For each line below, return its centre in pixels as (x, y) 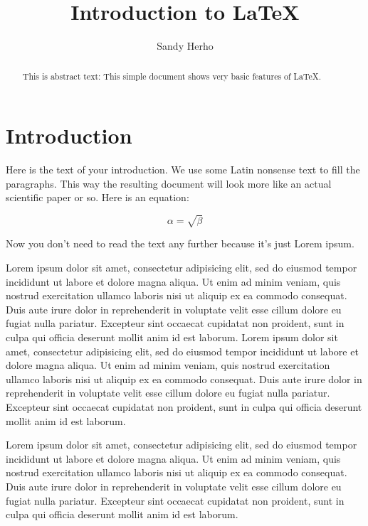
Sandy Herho (185, 46)
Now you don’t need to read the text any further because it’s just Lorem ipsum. (180, 243)
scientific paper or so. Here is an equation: (98, 197)
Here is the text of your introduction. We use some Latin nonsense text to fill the (183, 170)
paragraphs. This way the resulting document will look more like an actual (169, 183)
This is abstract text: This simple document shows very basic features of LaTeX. (172, 76)
